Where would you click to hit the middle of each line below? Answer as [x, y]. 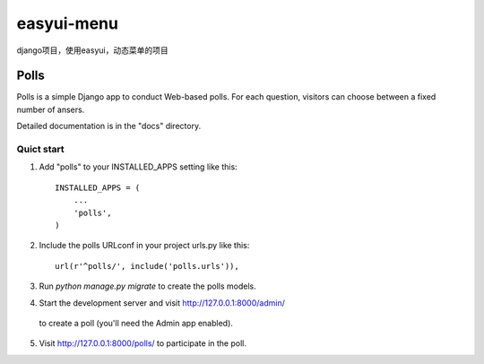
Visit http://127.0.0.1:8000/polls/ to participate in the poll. [143, 343]
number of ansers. [51, 109]
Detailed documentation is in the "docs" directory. [109, 126]
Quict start [40, 149]
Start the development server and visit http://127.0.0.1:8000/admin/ [162, 303]
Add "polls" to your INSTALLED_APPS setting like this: [138, 167]
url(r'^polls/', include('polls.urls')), [147, 266]
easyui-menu [67, 23]
